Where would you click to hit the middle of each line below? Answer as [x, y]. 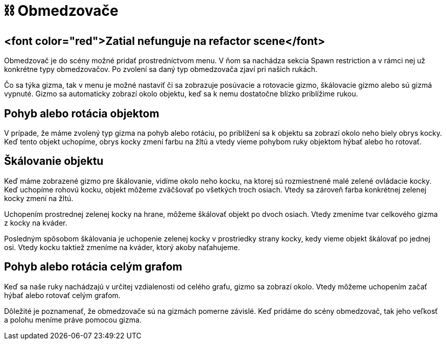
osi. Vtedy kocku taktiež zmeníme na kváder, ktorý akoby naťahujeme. [122, 247]
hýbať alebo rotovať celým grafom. [62, 295]
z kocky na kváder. [36, 223]
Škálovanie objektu [54, 161]
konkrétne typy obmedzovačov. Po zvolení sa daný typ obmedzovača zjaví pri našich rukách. [161, 69]
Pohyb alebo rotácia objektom [82, 113]
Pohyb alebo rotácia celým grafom [93, 267]
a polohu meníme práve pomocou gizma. [73, 320]
